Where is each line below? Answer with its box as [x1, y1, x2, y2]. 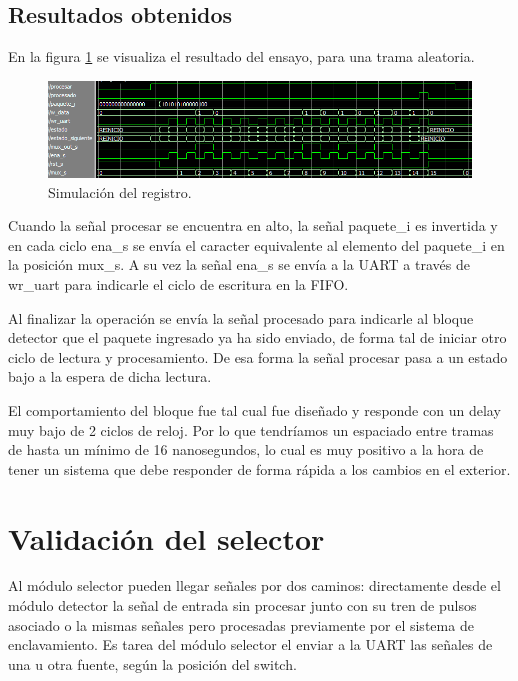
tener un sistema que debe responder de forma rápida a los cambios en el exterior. [8, 458, 511, 479]
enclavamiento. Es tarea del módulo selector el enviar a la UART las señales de [8, 634, 493, 655]
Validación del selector [8, 517, 325, 558]
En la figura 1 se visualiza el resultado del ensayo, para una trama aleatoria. [8, 46, 475, 67]
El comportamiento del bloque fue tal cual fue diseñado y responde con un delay [8, 399, 501, 420]
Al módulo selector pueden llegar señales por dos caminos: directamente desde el [8, 575, 501, 596]
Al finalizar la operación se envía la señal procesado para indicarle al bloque [8, 307, 474, 328]
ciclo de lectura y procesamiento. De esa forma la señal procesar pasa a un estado [8, 346, 508, 367]
